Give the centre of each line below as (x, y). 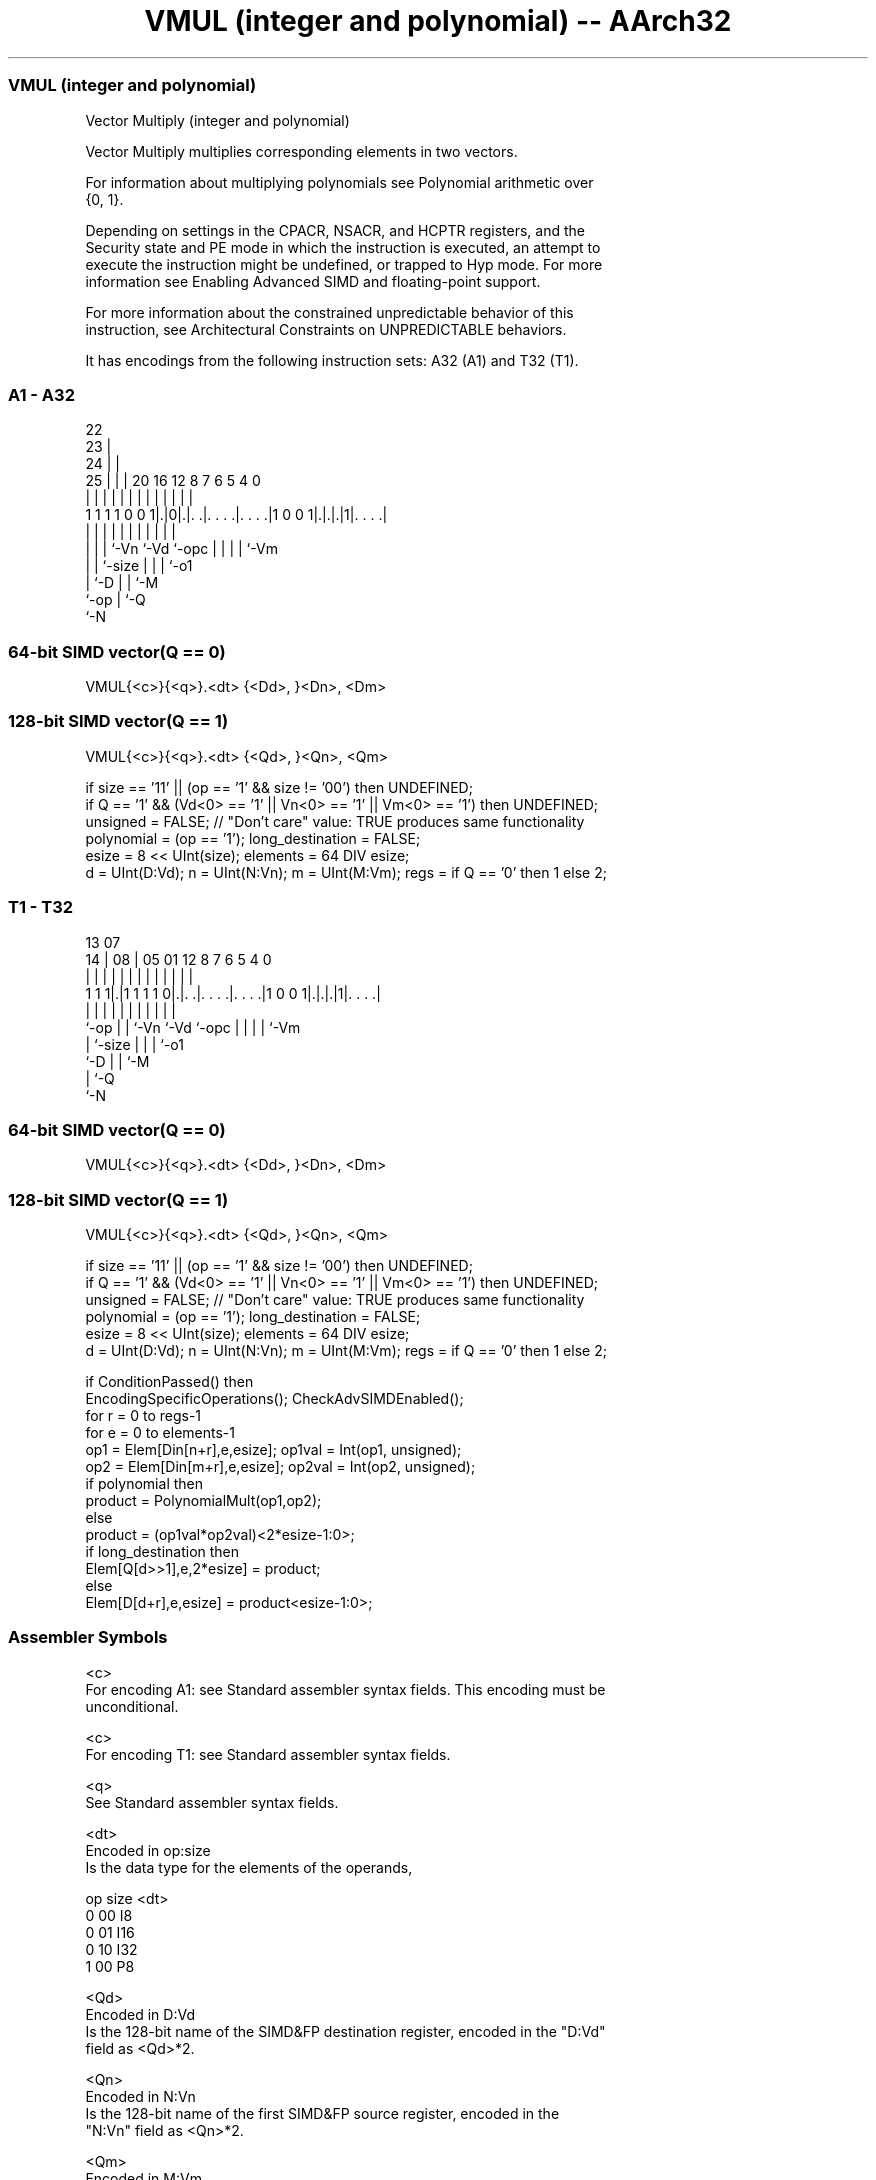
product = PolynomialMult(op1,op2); (203, 1500)
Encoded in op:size (148, 1850)
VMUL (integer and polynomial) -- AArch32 (438, 21)
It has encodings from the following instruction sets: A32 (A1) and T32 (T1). (332, 360)
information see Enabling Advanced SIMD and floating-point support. (313, 281)
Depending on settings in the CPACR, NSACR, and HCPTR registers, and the (335, 230)
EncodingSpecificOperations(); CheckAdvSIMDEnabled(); (274, 1398)
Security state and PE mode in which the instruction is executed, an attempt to (343, 247)
